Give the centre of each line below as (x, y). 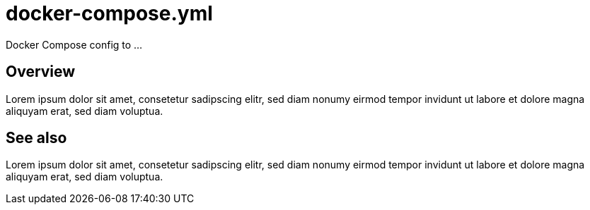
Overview (41, 72)
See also (36, 138)
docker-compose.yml (109, 13)
